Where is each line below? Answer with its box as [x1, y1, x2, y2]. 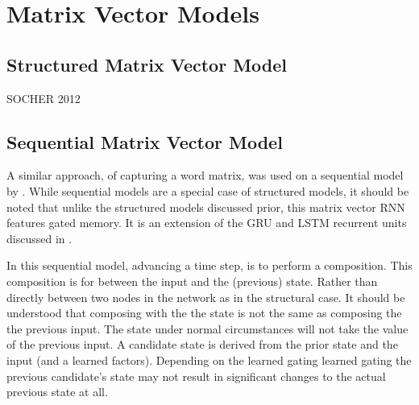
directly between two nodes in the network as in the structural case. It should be [6, 288, 405, 305]
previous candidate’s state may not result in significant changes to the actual [6, 367, 386, 384]
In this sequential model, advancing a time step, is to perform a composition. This [6, 257, 413, 274]
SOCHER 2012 [6, 89, 81, 106]
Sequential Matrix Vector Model [6, 129, 283, 154]
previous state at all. [6, 383, 108, 400]
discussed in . [6, 229, 73, 246]
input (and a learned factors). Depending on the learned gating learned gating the [6, 351, 412, 368]
